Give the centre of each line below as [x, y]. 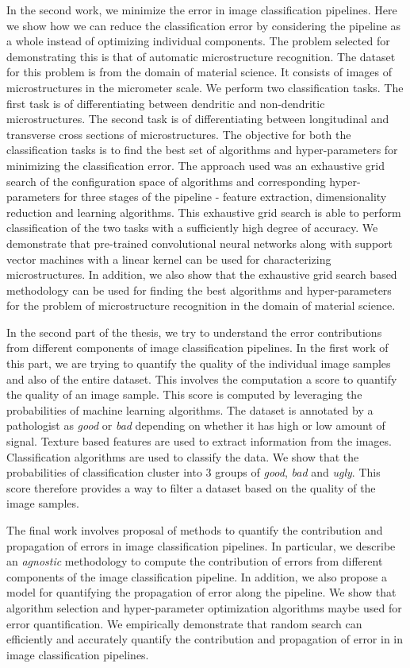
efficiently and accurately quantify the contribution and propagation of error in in [205, 639]
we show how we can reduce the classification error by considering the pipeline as [204, 25]
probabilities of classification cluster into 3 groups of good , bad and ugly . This [194, 472]
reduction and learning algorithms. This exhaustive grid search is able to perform [204, 212]
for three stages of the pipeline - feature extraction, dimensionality [225, 197]
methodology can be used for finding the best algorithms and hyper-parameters [199, 290]
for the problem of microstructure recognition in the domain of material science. [201, 305]
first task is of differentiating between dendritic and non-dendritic [166, 103]
